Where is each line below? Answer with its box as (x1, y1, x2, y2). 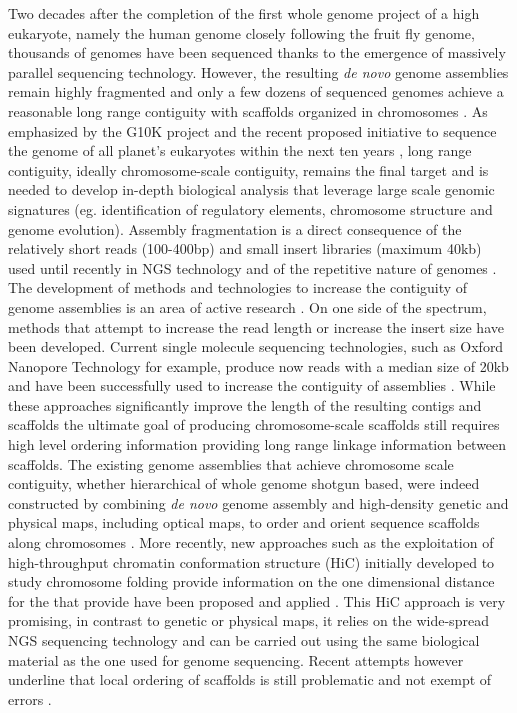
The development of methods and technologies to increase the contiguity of (8, 277, 468, 298)
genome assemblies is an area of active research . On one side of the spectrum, (8, 296, 487, 317)
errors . (8, 688, 52, 709)
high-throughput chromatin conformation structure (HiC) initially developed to (8, 551, 495, 572)
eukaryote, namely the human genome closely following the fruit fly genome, (8, 22, 475, 43)
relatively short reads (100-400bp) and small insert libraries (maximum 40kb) (8, 238, 482, 259)
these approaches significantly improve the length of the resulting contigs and (8, 394, 482, 415)
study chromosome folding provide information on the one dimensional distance (8, 571, 495, 592)
